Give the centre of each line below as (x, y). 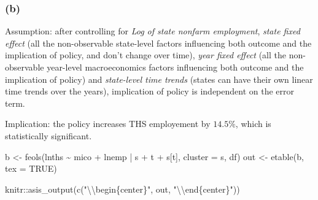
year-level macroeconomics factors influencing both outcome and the (175, 67)
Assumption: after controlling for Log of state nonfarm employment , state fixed (153, 31)
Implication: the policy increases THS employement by (108, 124)
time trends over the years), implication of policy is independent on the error (150, 91)
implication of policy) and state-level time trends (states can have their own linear (159, 79)
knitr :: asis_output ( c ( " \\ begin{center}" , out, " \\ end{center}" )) (122, 189)
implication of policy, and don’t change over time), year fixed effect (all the (145, 55)
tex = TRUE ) (31, 168)
